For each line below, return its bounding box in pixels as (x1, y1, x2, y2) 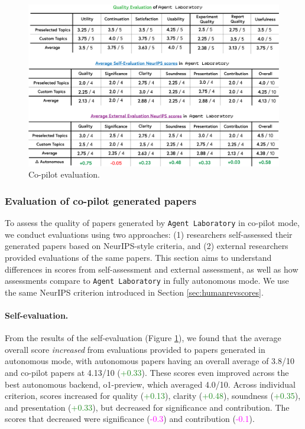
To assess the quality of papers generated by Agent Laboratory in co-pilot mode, (5, 217, 300, 229)
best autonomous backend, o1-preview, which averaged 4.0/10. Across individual (5, 378, 296, 390)
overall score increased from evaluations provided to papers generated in (5, 343, 265, 355)
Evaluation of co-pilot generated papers (5, 193, 197, 208)
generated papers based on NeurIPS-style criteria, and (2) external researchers (5, 240, 288, 252)
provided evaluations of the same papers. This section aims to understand (5, 251, 272, 263)
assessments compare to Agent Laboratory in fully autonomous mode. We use (5, 274, 289, 287)
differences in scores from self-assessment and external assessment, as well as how (5, 263, 298, 275)
